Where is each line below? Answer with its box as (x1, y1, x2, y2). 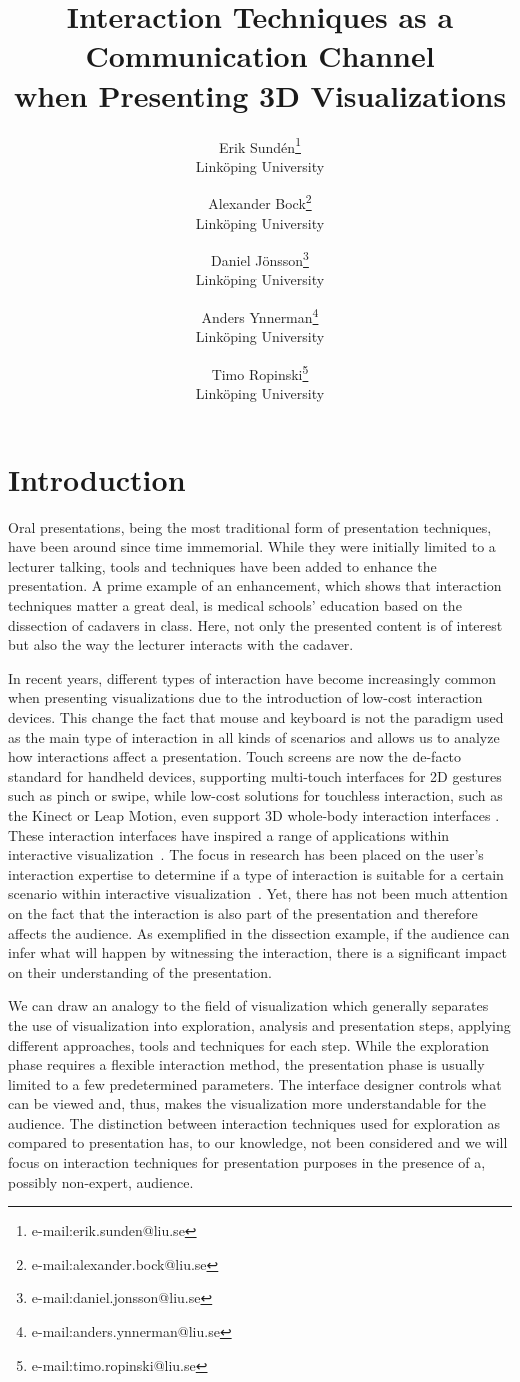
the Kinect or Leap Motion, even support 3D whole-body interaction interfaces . (8, 804, 500, 825)
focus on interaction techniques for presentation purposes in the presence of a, (8, 1152, 486, 1173)
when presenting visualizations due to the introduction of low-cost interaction (8, 687, 483, 708)
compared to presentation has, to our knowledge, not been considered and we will (8, 1132, 508, 1153)
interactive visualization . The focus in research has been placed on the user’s (8, 844, 484, 865)
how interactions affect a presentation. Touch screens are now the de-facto (8, 746, 462, 767)
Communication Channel (85, 35, 435, 76)
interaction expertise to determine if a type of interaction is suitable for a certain (8, 863, 504, 884)
